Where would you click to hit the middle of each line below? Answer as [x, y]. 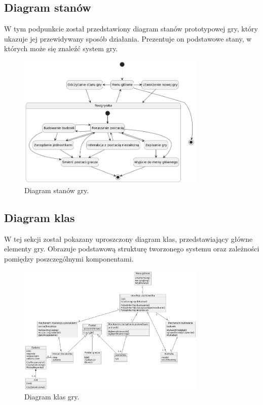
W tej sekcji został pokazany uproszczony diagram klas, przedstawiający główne [128, 238]
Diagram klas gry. [52, 397]
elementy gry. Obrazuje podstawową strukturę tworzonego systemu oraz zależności [132, 249]
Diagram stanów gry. [57, 190]
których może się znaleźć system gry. [61, 48]
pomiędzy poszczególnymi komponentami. [69, 258]
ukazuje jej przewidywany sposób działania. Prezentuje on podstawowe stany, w [128, 38]
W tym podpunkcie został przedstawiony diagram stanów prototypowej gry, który [131, 29]
